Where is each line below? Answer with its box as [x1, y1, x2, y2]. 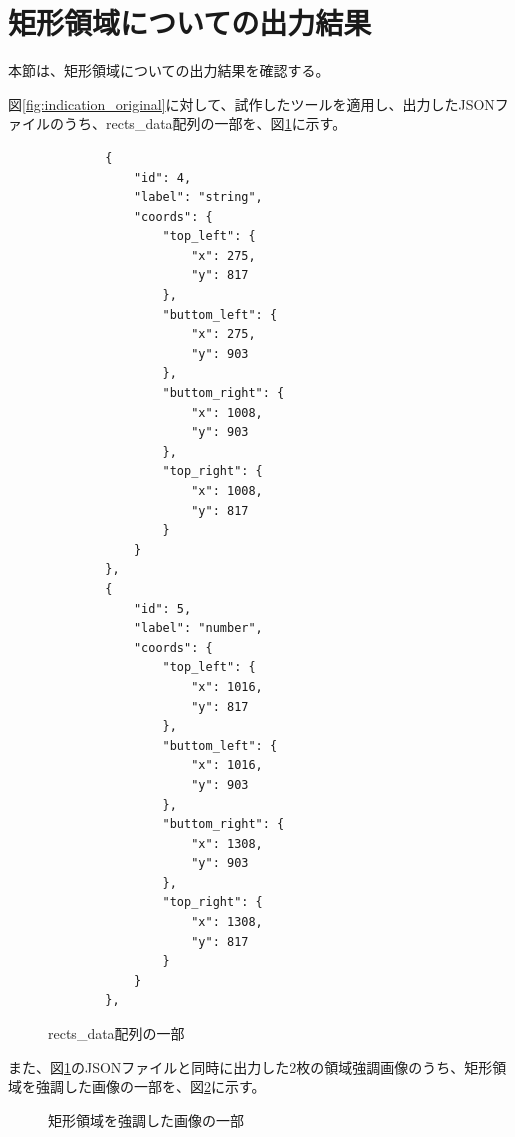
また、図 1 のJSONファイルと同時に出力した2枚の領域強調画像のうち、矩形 [8, 1056, 493, 1077]
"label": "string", [133, 190, 263, 205]
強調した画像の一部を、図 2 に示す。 [35, 1076, 266, 1097]
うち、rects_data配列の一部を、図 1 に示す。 [63, 113, 347, 134]
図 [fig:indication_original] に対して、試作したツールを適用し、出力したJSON [8, 93, 495, 114]
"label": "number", [133, 621, 263, 636]
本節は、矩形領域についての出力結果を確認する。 [8, 60, 330, 81]
